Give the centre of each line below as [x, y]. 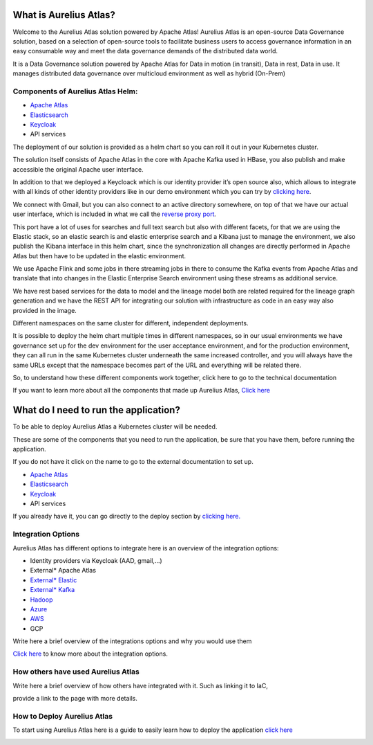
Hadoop [41, 600]
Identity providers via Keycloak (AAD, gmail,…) [96, 560]
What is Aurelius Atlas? [64, 15]
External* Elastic [54, 580]
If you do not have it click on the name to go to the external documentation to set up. [133, 462]
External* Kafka [52, 590]
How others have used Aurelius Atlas [76, 672]
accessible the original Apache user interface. [78, 169]
